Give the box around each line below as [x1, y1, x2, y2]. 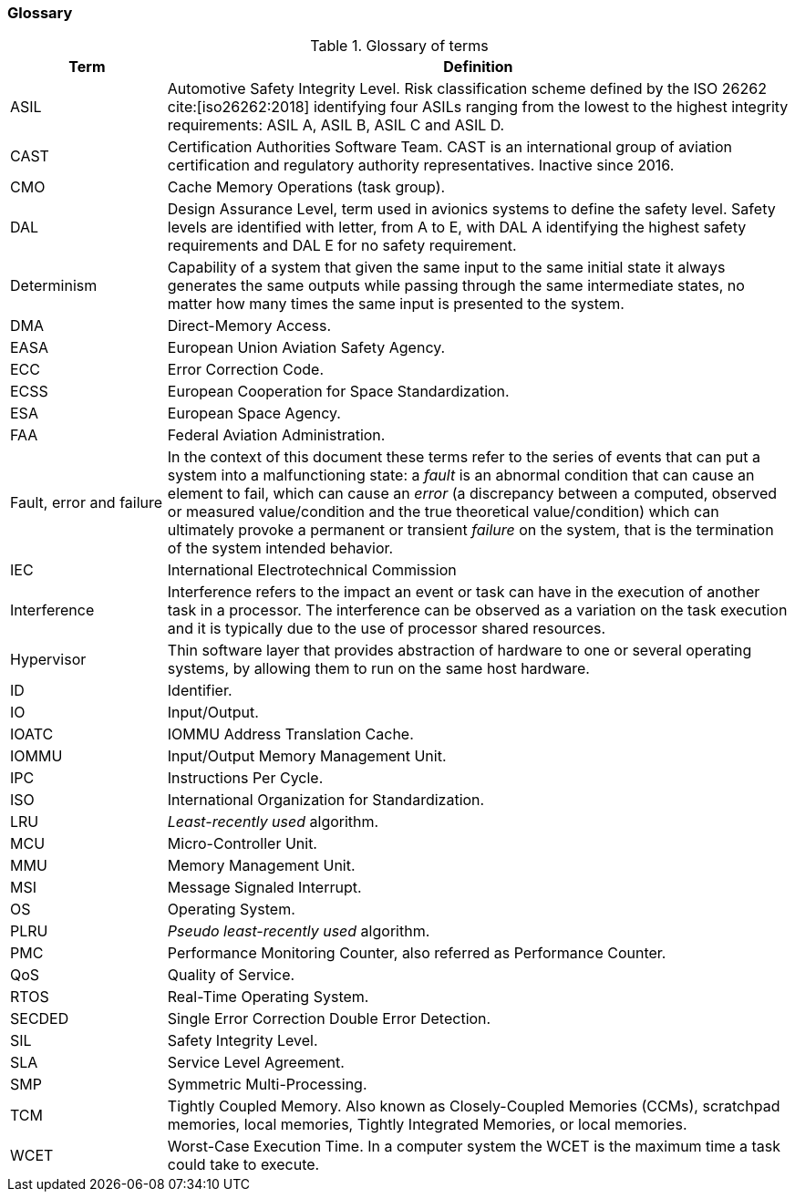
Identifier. [167, 681, 232, 700]
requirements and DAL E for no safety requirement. [167, 236, 517, 255]
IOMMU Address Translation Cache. [167, 725, 414, 744]
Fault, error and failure [10, 493, 163, 512]
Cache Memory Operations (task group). [167, 178, 446, 197]
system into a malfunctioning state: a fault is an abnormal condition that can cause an [167, 466, 755, 485]
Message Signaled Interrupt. [167, 878, 362, 897]
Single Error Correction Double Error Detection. [167, 1009, 491, 1028]
